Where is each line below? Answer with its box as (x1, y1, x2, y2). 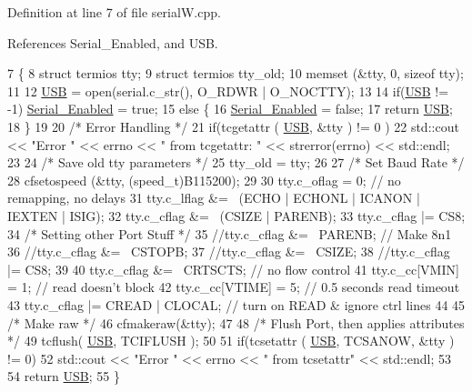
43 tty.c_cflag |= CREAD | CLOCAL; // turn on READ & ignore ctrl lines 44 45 (7, 295, 466, 314)
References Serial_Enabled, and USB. (7, 33, 218, 52)
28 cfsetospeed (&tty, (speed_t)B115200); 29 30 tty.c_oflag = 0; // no (7, 170, 401, 189)
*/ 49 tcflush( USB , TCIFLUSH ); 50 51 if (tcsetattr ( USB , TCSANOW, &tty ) (7, 331, 455, 350)
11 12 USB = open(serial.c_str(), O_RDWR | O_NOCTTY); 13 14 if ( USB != (7, 81, 449, 100)
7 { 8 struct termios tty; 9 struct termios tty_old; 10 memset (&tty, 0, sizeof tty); (7, 64, 464, 83)
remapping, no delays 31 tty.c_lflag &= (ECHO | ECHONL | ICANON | (7, 188, 420, 207)
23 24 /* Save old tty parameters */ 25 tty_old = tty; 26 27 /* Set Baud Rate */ (7, 153, 465, 172)
